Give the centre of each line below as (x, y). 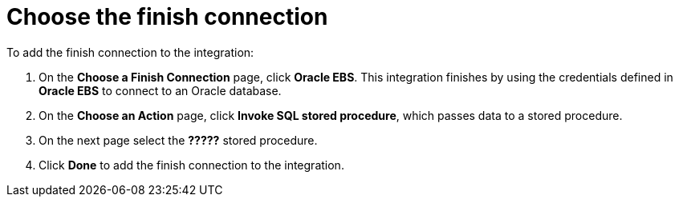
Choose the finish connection (167, 17)
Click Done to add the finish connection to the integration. (191, 165)
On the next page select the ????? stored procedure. (178, 140)
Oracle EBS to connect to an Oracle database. (160, 90)
